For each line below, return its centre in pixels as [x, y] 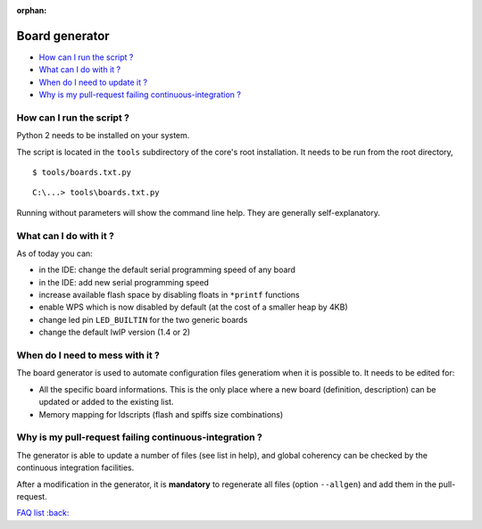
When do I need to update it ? [93, 82]
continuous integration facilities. [75, 467]
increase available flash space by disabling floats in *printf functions [169, 295]
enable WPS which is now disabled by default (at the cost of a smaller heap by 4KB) [193, 307]
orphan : [32, 10]
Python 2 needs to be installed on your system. [103, 136]
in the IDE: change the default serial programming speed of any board [167, 270]
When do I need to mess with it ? [88, 355]
